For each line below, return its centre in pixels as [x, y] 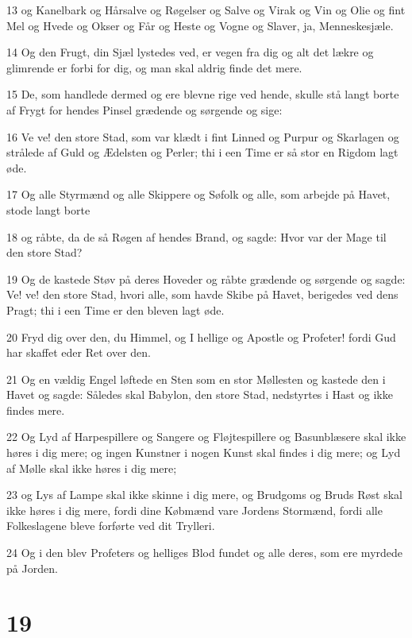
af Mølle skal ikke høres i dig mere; [92, 468]
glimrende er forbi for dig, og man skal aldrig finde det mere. [154, 67]
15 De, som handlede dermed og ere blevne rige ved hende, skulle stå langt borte [203, 94]
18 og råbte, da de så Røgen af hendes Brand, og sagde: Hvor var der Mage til [196, 236]
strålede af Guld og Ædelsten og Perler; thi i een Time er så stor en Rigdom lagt [202, 152]
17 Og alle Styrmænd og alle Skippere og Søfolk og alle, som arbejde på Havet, [198, 194]
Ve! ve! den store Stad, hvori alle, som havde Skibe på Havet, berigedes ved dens [202, 294]
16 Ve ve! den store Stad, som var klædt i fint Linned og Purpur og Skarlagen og [203, 136]
